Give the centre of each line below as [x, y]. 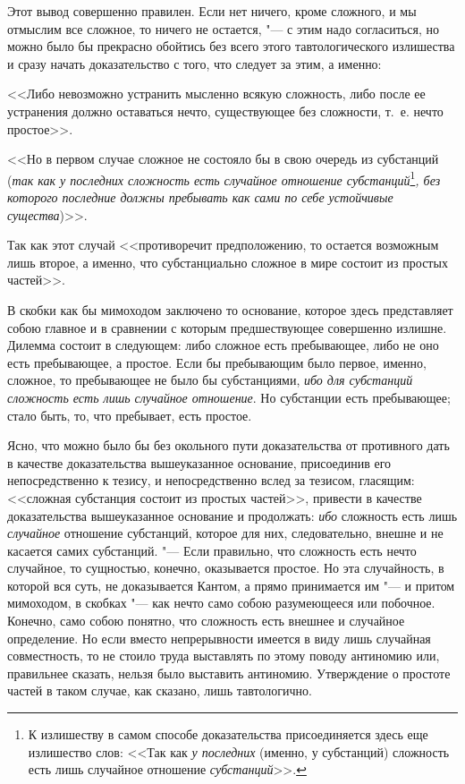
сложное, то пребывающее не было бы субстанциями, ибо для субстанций [210, 380]
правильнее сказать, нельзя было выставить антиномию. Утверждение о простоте [229, 673]
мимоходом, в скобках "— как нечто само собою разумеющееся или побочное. [221, 603]
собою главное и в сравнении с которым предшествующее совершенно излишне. [227, 327]
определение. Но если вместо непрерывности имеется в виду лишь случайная [219, 638]
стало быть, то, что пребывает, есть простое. [130, 415]
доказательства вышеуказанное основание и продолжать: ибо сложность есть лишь [232, 515]
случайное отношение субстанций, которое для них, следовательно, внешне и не [225, 533]
